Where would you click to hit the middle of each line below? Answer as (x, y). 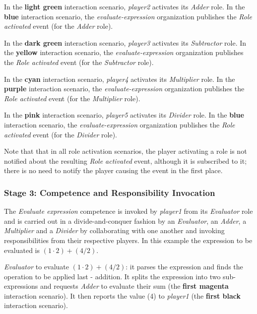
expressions (21, 286)
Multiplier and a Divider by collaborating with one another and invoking (114, 230)
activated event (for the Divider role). (61, 134)
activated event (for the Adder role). (59, 26)
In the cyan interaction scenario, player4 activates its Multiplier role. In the (120, 79)
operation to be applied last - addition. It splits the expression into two (112, 276)
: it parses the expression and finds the (184, 267)
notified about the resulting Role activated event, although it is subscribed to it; (126, 160)
